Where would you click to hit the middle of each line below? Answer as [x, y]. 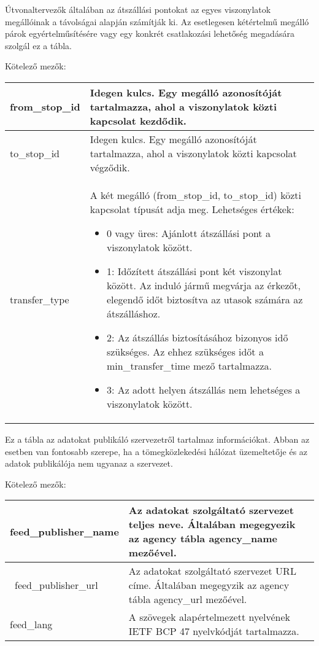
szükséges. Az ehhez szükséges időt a [185, 351]
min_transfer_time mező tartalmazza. [189, 365]
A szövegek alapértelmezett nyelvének [209, 617]
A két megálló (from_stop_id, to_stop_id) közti [195, 195]
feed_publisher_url [56, 585]
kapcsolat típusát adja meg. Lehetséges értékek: [192, 209]
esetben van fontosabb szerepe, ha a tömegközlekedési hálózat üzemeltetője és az [156, 451]
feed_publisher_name [64, 531]
